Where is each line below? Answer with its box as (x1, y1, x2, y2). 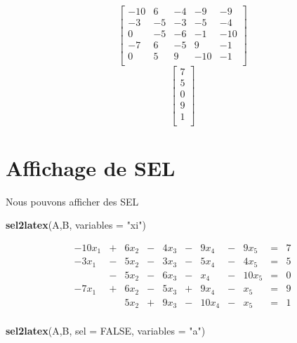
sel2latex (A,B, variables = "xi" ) (6, 217, 146, 232)
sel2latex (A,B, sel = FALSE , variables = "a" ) (6, 323, 206, 338)
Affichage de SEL (6, 153, 176, 182)
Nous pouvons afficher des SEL (6, 194, 139, 208)
